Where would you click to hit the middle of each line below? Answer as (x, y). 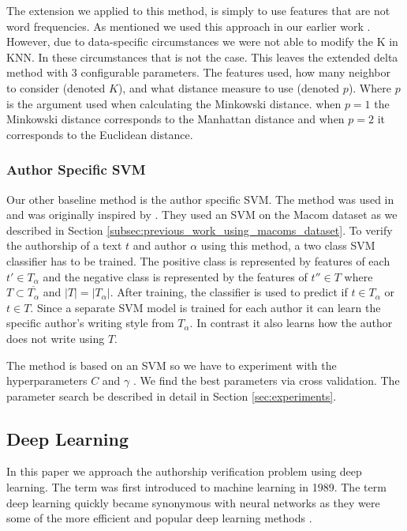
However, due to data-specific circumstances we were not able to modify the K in (202, 41)
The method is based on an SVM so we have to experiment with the (172, 365)
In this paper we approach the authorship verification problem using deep (184, 471)
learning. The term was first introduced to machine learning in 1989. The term (196, 487)
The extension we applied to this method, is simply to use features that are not (198, 10)
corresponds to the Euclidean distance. (100, 134)
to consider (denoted (56, 87)
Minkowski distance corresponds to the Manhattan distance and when (175, 119)
